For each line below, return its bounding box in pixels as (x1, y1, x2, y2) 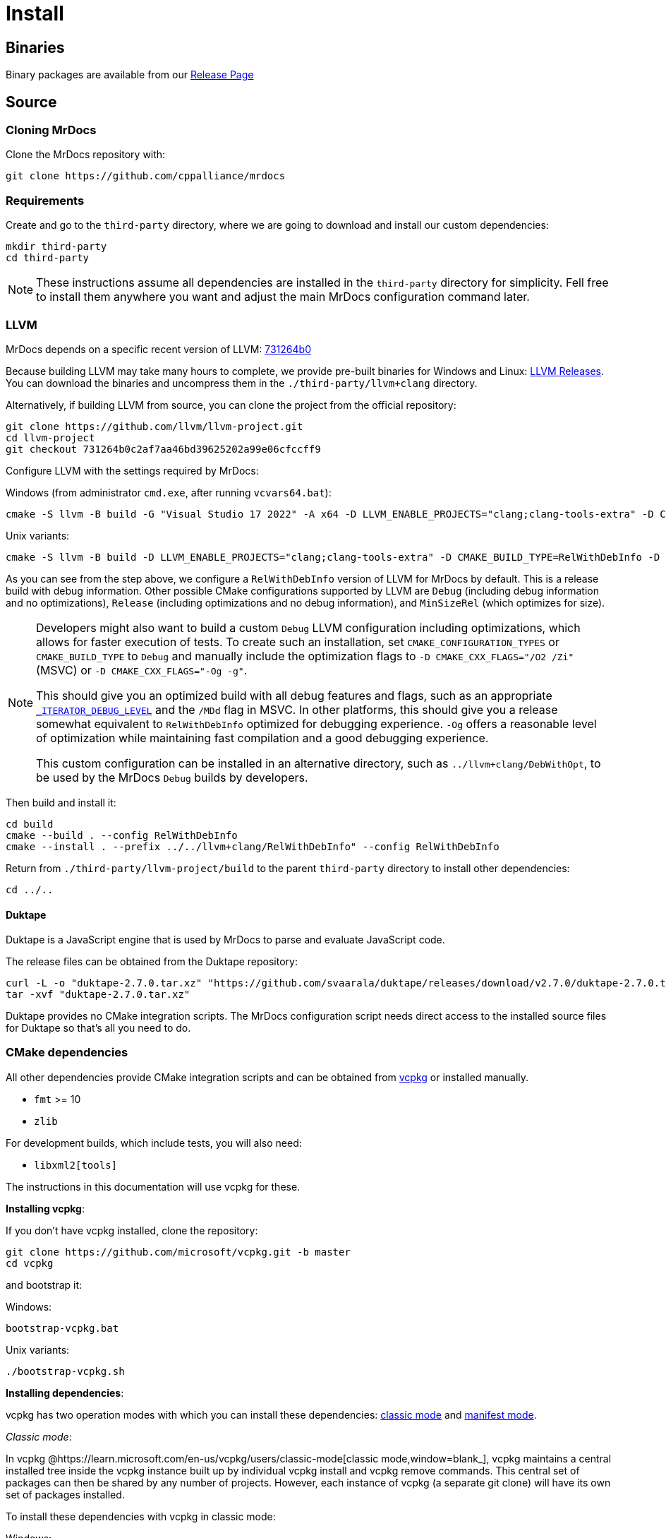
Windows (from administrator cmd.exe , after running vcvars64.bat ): (6, 486, 332, 499)
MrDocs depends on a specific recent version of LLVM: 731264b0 (6, 342, 311, 355)
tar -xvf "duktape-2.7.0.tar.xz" (6, 989, 190, 1001)
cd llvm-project (6, 431, 95, 443)
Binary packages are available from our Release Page (6, 68, 254, 81)
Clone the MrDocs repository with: (6, 148, 166, 161)
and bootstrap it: (6, 1278, 83, 1291)
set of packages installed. (6, 1488, 125, 1501)
